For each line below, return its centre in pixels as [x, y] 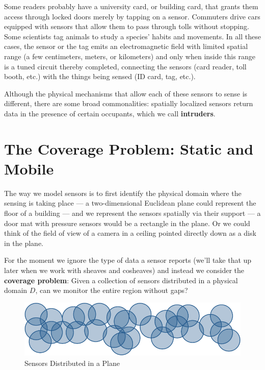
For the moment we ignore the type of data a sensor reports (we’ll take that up [128, 260]
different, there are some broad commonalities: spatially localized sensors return [129, 103]
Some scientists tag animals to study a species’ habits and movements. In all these [132, 36]
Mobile [29, 168]
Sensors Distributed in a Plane [72, 363]
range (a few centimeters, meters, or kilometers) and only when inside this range [130, 56]
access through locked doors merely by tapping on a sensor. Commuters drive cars [132, 16]
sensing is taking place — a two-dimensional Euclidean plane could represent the [130, 203]
